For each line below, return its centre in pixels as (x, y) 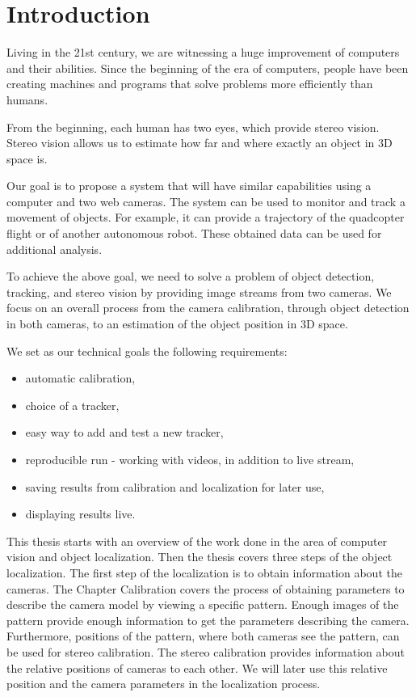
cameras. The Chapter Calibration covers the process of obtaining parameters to (206, 588)
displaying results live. (80, 514)
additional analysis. (55, 249)
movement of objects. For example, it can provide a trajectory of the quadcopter (206, 217)
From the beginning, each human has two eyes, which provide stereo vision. (193, 127)
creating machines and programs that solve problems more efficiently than (190, 84)
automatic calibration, (80, 378)
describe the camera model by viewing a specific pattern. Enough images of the (203, 604)
